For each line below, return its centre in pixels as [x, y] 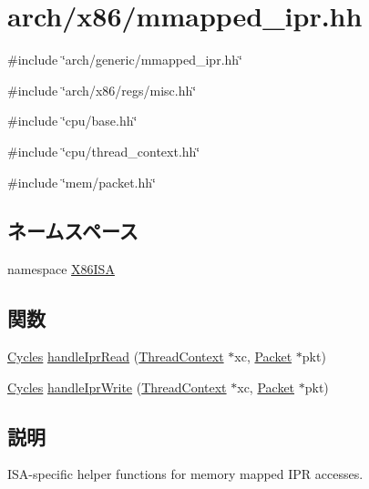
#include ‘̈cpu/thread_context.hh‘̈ [104, 151]
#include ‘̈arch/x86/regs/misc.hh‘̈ [102, 90]
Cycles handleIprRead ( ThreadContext [116, 357]
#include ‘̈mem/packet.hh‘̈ [82, 182]
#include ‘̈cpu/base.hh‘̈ [72, 121]
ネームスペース [73, 231]
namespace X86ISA [61, 269]
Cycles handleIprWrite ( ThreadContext [117, 387]
